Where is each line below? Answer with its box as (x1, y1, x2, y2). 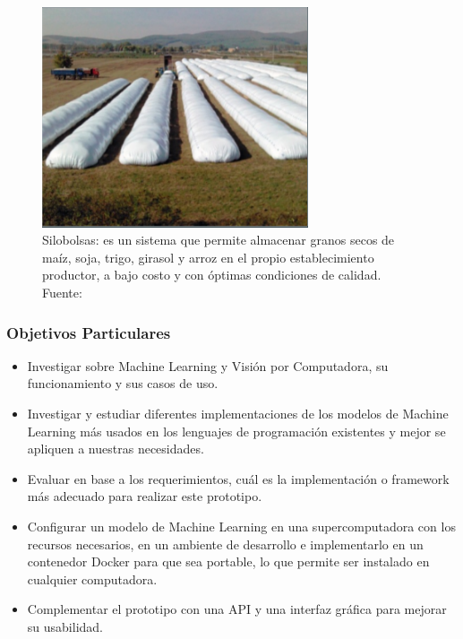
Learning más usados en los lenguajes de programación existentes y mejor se (27, 421, 446, 440)
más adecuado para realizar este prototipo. (27, 487, 262, 505)
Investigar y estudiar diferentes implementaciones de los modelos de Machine (27, 404, 449, 423)
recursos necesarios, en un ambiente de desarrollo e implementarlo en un (27, 534, 424, 553)
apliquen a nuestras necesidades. (27, 439, 204, 458)
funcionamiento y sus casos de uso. (27, 374, 219, 393)
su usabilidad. (27, 617, 103, 635)
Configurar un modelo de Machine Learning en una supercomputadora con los (27, 517, 456, 536)
